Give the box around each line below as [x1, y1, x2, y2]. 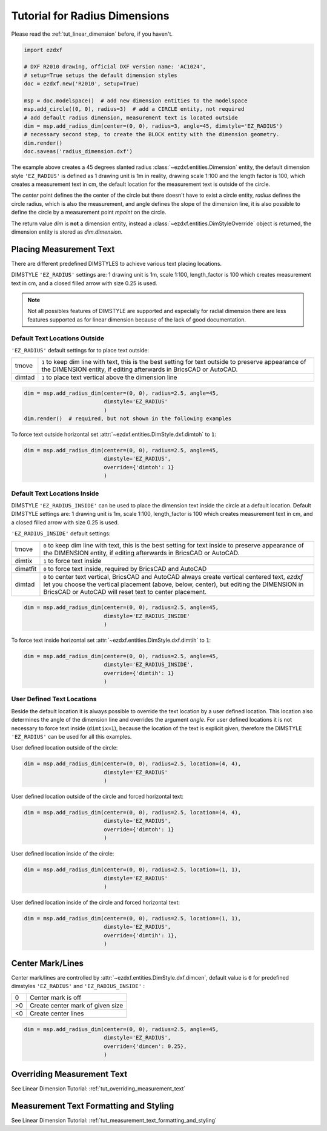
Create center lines [29, 1009, 84, 1018]
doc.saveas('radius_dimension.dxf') [24, 148, 133, 155]
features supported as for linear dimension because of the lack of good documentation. [27, 315, 246, 323]
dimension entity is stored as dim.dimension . [11, 228, 123, 236]
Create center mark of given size [29, 1001, 124, 1010]
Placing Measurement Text [11, 244, 115, 254]
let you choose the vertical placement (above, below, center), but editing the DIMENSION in [43, 580, 304, 589]
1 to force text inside [43, 556, 102, 565]
